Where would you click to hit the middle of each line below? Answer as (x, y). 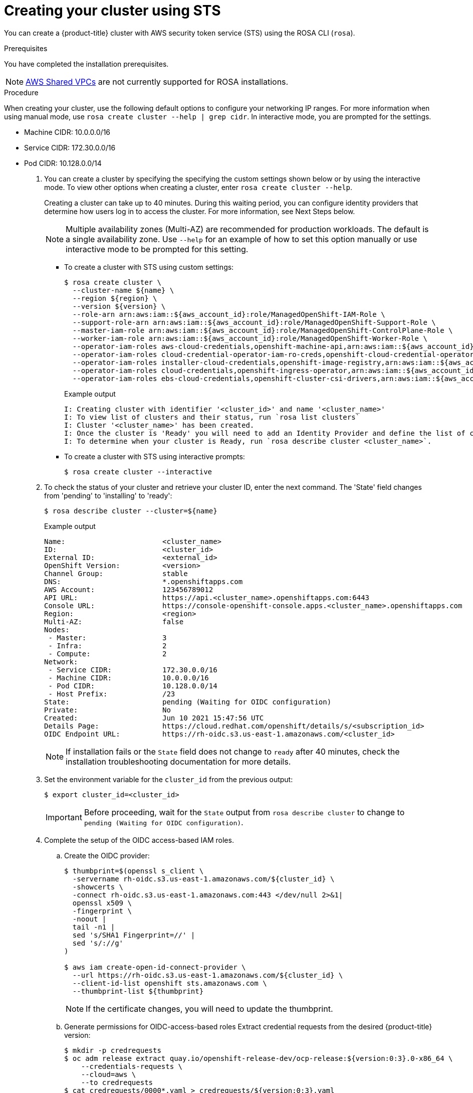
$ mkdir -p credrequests (113, 1050)
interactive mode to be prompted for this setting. (157, 249)
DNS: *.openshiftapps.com (144, 581)
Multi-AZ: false (114, 621)
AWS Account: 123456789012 (129, 589)
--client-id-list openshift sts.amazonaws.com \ (170, 983)
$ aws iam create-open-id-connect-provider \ (155, 967)
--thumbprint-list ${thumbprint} (138, 991)
